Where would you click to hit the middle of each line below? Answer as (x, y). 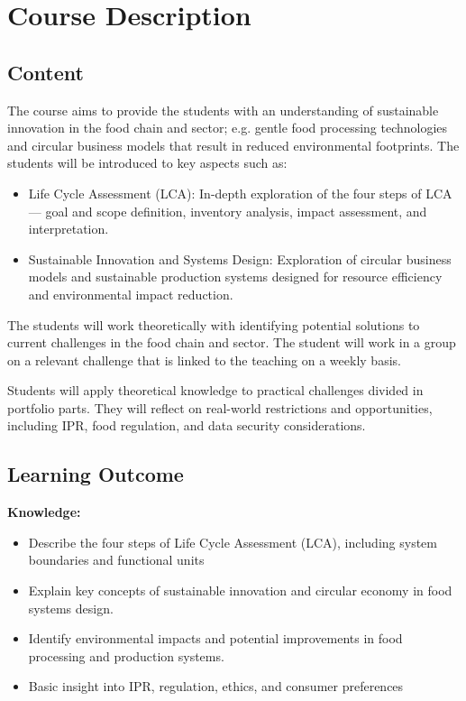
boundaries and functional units (116, 560)
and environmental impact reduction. (131, 294)
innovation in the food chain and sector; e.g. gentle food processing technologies (228, 128)
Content (46, 72)
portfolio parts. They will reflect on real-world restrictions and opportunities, (220, 407)
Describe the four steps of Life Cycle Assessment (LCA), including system (233, 542)
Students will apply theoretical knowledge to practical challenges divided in (215, 390)
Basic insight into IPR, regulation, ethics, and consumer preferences (216, 686)
